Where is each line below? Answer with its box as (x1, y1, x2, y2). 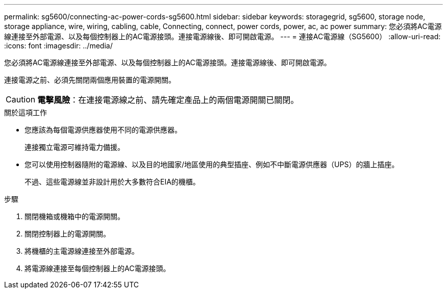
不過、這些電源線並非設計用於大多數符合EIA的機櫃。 (24, 177, 200, 186)
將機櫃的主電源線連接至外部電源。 (24, 247, 139, 255)
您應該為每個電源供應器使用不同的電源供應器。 (24, 125, 182, 134)
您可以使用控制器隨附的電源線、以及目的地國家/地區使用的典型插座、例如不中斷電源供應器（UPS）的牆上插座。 (24, 160, 399, 169)
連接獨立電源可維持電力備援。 (24, 143, 125, 151)
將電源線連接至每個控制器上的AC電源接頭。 (24, 264, 170, 273)
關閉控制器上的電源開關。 (24, 229, 110, 238)
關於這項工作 (4, 108, 47, 117)
